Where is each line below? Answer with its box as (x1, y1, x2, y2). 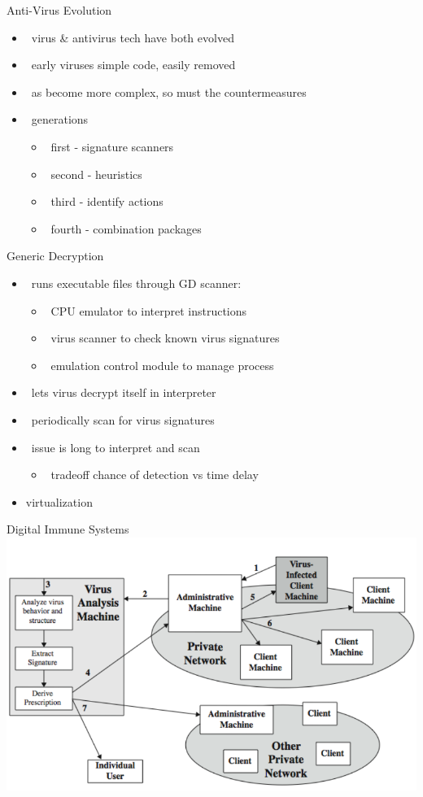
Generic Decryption (7, 247, 104, 264)
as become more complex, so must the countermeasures (31, 83, 307, 100)
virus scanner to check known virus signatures (50, 329, 280, 346)
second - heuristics (50, 165, 142, 182)
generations (31, 111, 89, 128)
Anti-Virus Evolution (7, 2, 112, 18)
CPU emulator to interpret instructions (50, 302, 247, 319)
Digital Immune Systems (7, 520, 129, 538)
